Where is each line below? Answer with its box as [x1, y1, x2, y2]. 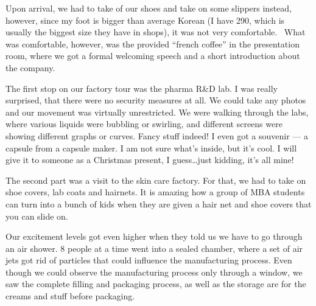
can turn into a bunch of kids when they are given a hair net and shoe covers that [5, 197, 312, 210]
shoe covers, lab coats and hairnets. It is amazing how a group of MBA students [5, 186, 305, 198]
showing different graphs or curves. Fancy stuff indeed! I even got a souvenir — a [5, 129, 308, 142]
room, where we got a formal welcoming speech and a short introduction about [5, 49, 300, 62]
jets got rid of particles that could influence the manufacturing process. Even [5, 254, 292, 266]
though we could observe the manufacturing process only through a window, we [5, 265, 303, 278]
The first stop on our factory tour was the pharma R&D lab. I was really [5, 82, 278, 94]
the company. [5, 61, 55, 74]
